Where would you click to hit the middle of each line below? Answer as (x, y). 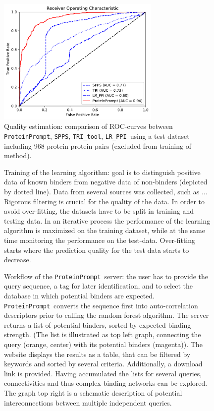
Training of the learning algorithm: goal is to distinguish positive (102, 172)
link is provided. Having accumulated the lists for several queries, (103, 373)
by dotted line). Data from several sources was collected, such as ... (106, 191)
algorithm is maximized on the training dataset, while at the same (105, 230)
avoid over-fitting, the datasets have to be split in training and (99, 211)
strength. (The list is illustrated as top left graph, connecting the (103, 334)
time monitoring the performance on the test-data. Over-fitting (100, 240)
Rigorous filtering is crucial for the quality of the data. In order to (105, 201)
